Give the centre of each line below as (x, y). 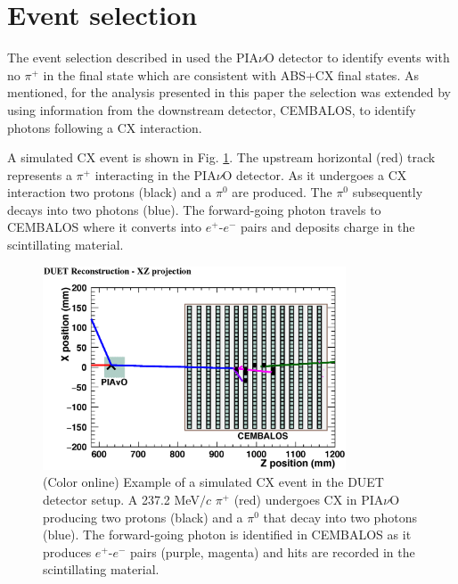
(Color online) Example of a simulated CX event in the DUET (213, 482)
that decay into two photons (340, 517)
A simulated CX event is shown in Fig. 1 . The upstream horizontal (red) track (221, 157)
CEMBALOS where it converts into (105, 227)
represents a (40, 174)
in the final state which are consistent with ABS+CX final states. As (231, 74)
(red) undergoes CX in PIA (309, 500)
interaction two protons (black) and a (110, 192)
